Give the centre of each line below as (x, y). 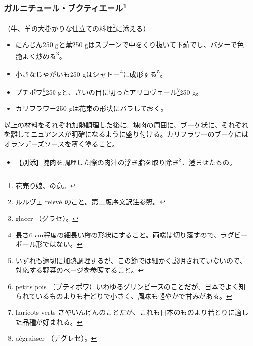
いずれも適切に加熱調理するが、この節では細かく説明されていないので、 (131, 260)
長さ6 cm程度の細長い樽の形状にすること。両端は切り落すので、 (118, 234)
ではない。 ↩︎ (63, 244)
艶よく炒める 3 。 (41, 55)
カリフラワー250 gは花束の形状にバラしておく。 (91, 108)
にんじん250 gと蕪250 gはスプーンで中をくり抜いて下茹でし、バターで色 (130, 44)
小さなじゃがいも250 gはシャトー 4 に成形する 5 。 (91, 73)
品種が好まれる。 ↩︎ (52, 321)
